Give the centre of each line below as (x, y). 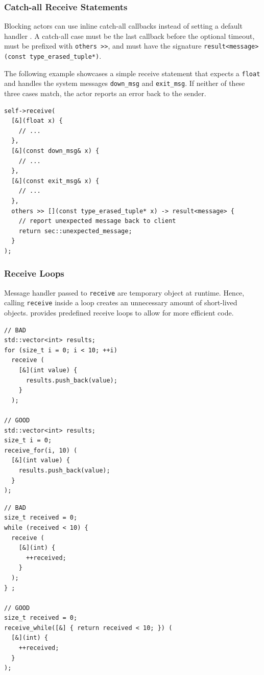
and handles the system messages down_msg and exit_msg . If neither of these (125, 83)
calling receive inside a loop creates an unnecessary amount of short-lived (121, 302)
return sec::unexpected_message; (75, 231)
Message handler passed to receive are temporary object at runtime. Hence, (124, 292)
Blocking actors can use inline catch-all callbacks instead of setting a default (123, 26)
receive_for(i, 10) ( (41, 450)
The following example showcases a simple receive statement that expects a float (132, 73)
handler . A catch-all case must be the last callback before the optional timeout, (129, 36)
